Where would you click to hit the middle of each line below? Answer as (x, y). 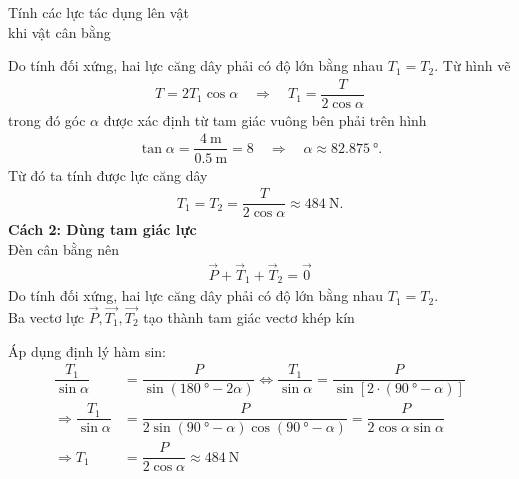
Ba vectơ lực (46, 316)
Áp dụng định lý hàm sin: (87, 350)
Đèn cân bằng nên (64, 248)
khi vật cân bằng (59, 31)
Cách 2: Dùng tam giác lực (102, 229)
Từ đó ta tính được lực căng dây (108, 174)
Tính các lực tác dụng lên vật (98, 12)
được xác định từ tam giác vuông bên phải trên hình (265, 119)
